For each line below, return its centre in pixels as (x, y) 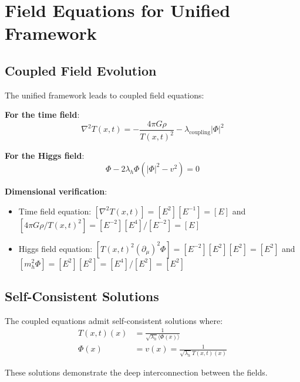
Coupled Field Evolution (81, 70)
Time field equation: (55, 211)
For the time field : (42, 115)
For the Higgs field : (45, 156)
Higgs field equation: (55, 248)
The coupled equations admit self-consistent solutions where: (114, 320)
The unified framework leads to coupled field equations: (105, 95)
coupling (200, 133)
